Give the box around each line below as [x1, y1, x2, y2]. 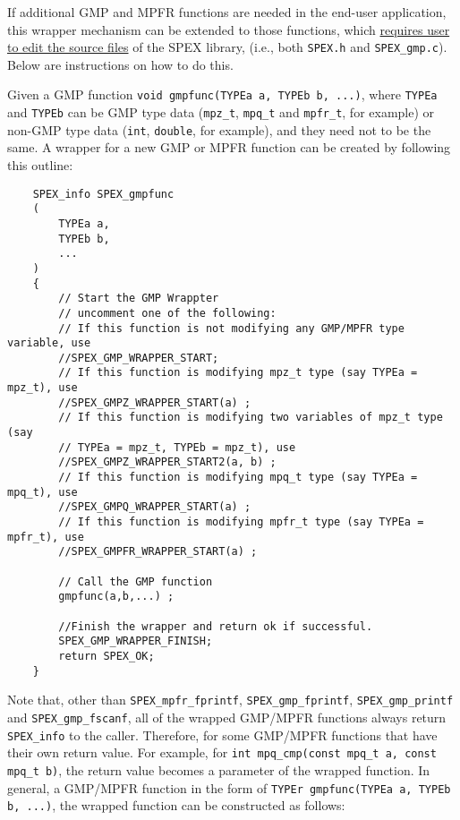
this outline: [7, 156, 73, 174]
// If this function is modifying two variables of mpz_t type [58, 411, 443, 424]
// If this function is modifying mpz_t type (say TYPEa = [58, 366, 418, 380]
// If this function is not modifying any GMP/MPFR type [58, 321, 405, 335]
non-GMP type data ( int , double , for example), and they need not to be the [7, 120, 431, 139]
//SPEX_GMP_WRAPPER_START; [58, 351, 219, 364]
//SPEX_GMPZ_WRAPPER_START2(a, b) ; [58, 456, 277, 469]
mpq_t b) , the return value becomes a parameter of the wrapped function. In [7, 760, 430, 779]
